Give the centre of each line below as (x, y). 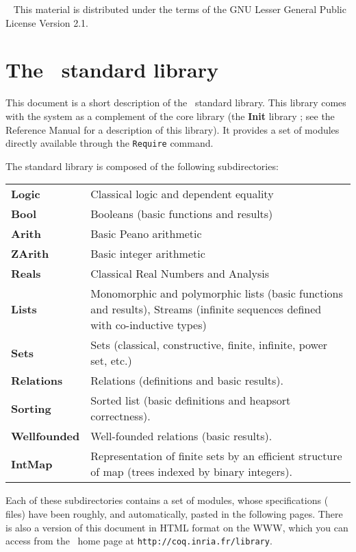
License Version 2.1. (47, 22)
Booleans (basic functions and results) (182, 214)
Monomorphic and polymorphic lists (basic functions (217, 293)
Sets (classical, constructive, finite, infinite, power (209, 345)
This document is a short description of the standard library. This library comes (176, 103)
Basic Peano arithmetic (146, 234)
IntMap (32, 464)
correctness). (120, 416)
